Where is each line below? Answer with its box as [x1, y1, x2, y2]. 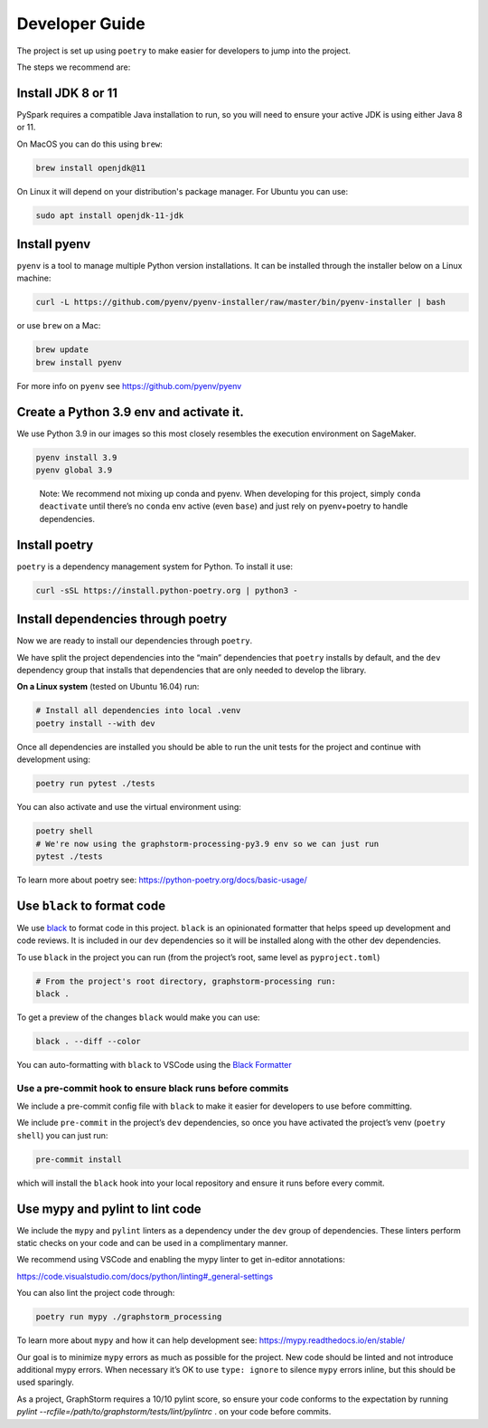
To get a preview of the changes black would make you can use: [16, 1012, 261, 1023]
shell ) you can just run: [16, 1129, 108, 1140]
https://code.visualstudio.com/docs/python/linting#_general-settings [16, 1271, 274, 1281]
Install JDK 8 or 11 [16, 85, 117, 100]
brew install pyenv [35, 357, 122, 367]
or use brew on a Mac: [16, 320, 101, 331]
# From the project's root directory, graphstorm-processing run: [35, 976, 336, 986]
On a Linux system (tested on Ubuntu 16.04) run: [16, 681, 200, 692]
